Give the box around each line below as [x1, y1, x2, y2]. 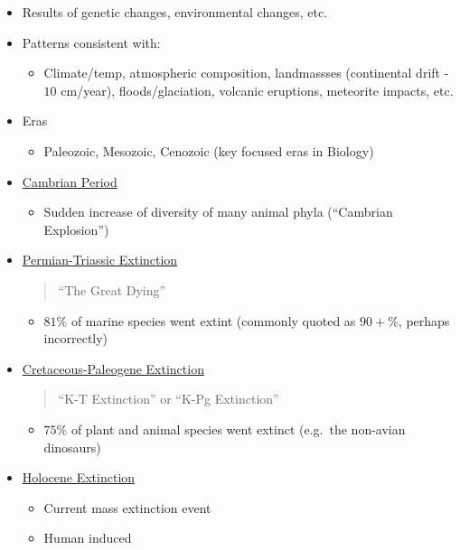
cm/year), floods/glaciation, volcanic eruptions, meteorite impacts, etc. [61, 80, 454, 99]
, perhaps [398, 311, 450, 330]
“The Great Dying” [58, 280, 166, 299]
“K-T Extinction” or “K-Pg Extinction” [58, 389, 279, 408]
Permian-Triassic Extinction [22, 250, 178, 269]
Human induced [43, 528, 132, 547]
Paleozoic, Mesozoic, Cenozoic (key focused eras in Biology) [43, 141, 374, 160]
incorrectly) [43, 329, 108, 348]
